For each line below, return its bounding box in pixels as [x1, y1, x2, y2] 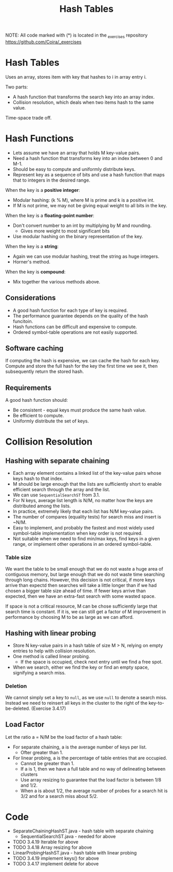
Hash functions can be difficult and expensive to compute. [12, 324, 137, 330]
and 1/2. [20, 782, 38, 788]
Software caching [5, 344, 63, 353]
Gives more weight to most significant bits [20, 227, 110, 234]
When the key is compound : [5, 269, 66, 275]
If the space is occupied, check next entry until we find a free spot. [20, 659, 163, 665]
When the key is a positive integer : [5, 187, 80, 193]
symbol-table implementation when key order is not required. [12, 530, 143, 537]
